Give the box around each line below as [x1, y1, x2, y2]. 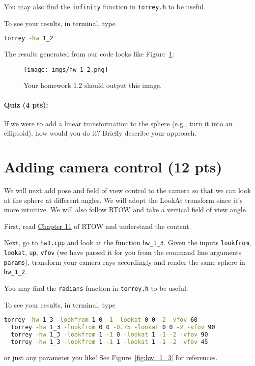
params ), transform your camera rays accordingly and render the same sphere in [4, 256, 245, 267]
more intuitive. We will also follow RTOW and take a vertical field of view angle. [4, 204, 248, 215]
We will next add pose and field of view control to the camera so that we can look [4, 185, 251, 196]
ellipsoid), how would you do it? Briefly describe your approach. [4, 128, 197, 138]
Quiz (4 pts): [4, 99, 48, 110]
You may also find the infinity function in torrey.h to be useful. [4, 1, 205, 11]
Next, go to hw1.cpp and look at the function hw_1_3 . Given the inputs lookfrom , [4, 237, 251, 248]
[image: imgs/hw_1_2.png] [24, 66, 108, 73]
